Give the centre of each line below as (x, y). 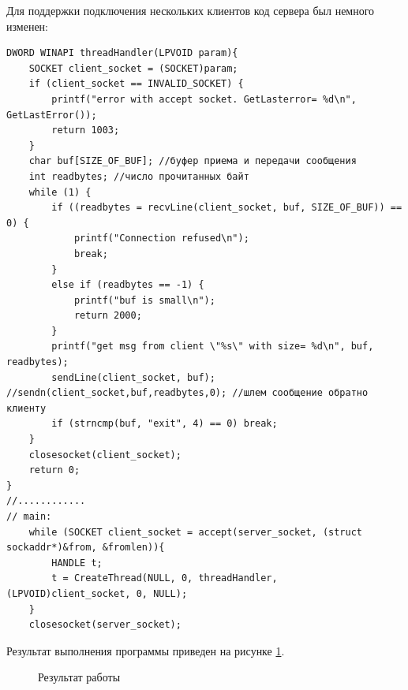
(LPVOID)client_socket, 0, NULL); (97, 593)
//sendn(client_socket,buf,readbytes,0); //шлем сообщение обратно (187, 393)
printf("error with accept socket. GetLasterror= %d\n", (204, 99)
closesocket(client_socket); (105, 455)
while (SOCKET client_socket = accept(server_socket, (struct (196, 532)
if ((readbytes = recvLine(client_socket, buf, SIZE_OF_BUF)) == (227, 208)
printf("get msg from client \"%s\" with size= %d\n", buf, (213, 347)
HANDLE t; (77, 563)
